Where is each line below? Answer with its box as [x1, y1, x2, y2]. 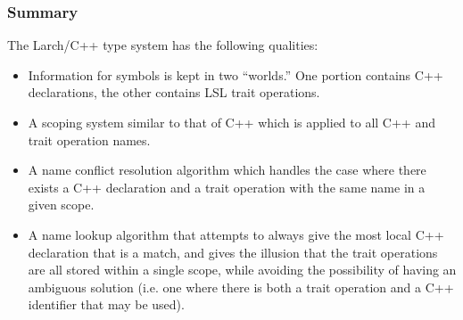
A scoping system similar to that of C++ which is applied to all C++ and [28, 113, 435, 131]
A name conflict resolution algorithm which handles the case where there [28, 160, 426, 179]
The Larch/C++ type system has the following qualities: [7, 36, 318, 54]
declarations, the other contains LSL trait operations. [28, 83, 320, 102]
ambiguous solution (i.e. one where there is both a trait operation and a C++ [28, 277, 454, 296]
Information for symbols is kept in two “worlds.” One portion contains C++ [28, 65, 443, 84]
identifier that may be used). [28, 295, 185, 314]
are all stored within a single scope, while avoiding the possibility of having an [28, 260, 457, 279]
